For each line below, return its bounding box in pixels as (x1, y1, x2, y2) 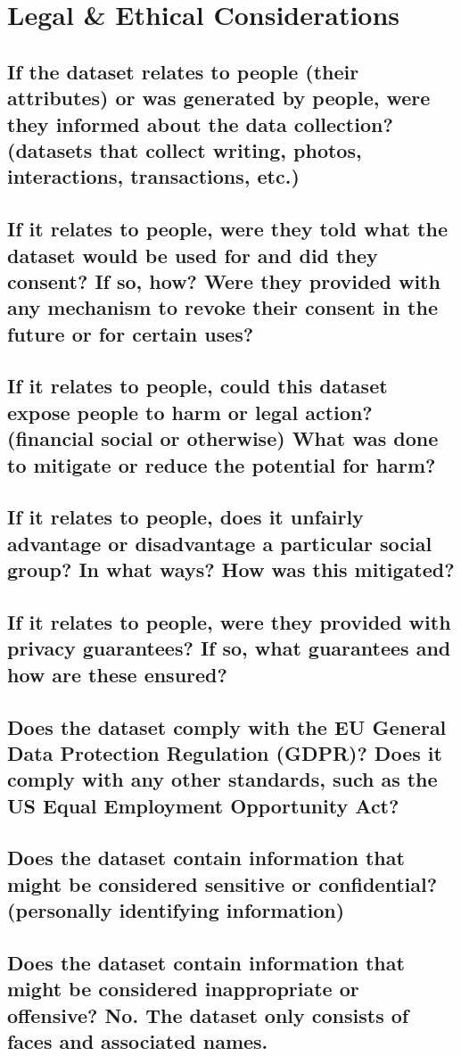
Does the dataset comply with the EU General (7, 713, 447, 740)
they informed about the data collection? (7, 110, 393, 137)
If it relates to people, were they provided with (7, 607, 451, 635)
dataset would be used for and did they (7, 241, 378, 268)
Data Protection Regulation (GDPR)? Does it (7, 738, 442, 766)
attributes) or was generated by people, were (7, 84, 431, 111)
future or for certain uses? (7, 319, 254, 347)
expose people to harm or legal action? (7, 398, 373, 425)
